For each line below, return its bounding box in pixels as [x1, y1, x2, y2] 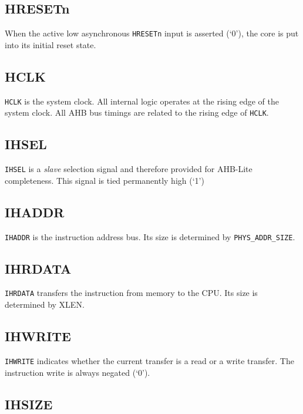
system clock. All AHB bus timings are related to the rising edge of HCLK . [5, 106, 269, 119]
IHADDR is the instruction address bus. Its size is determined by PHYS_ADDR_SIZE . [5, 230, 295, 243]
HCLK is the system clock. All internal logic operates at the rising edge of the [5, 95, 279, 107]
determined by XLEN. [5, 298, 85, 311]
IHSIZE [5, 395, 53, 413]
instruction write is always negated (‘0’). [5, 366, 150, 378]
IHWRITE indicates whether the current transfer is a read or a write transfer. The [5, 355, 294, 366]
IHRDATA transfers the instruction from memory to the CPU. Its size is [5, 287, 258, 299]
